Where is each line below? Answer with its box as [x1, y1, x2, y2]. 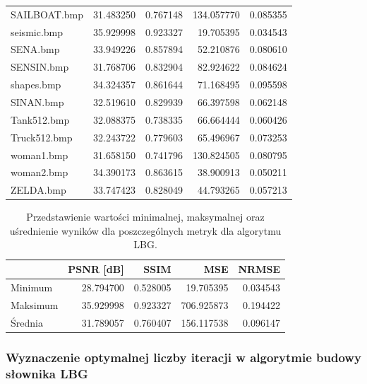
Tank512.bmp [11, 112, 70, 127]
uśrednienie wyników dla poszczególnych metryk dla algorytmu [9, 223, 282, 238]
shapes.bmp [11, 77, 61, 92]
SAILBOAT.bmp [11, 6, 84, 21]
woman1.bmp [11, 147, 68, 162]
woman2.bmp [11, 165, 68, 180]
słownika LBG [6, 364, 88, 382]
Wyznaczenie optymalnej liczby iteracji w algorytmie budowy [6, 348, 361, 366]
